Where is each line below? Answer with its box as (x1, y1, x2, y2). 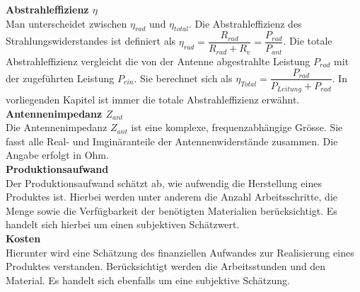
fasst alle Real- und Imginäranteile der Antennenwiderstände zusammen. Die (6, 133, 338, 148)
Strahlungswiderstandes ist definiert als (6, 33, 176, 48)
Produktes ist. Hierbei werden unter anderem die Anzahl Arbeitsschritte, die (6, 189, 338, 204)
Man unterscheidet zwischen (6, 16, 127, 30)
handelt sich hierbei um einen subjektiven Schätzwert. (6, 217, 240, 232)
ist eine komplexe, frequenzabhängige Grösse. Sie (131, 120, 343, 135)
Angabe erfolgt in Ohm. (6, 147, 109, 162)
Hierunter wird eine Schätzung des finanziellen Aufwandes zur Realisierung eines (6, 245, 354, 259)
